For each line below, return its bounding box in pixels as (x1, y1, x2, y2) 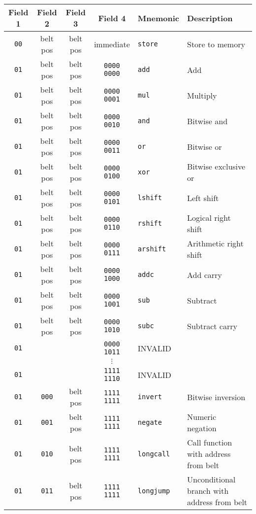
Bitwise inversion (187, 391, 246, 403)
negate (137, 418, 162, 426)
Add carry (187, 269, 222, 280)
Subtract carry (187, 320, 237, 332)
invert (137, 393, 162, 401)
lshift (137, 194, 162, 202)
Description (187, 12, 233, 24)
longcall (137, 449, 170, 458)
